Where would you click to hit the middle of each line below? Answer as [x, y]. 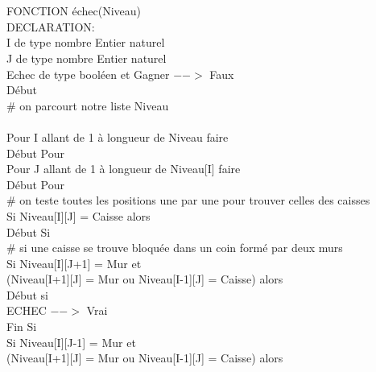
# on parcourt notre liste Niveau [88, 105]
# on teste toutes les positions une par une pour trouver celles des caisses [188, 200]
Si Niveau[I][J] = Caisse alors [79, 215]
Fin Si [22, 327]
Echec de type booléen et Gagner [88, 74]
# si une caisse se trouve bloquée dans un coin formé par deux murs [175, 248]
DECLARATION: [51, 26]
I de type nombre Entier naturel [86, 42]
